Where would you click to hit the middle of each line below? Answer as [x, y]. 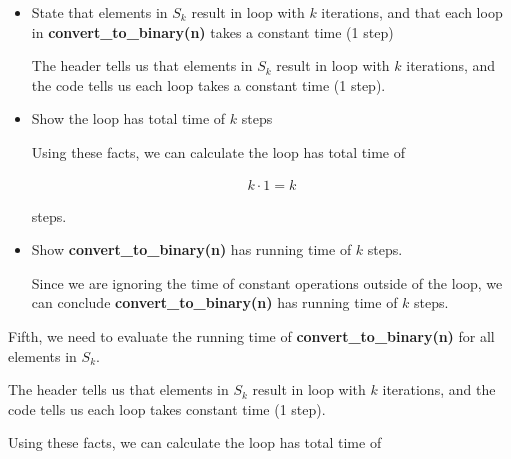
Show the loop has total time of [128, 118]
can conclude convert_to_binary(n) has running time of [214, 302]
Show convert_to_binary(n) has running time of [191, 249]
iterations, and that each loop [412, 12]
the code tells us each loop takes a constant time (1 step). [208, 84]
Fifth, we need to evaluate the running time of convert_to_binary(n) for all [251, 335]
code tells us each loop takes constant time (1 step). [167, 408]
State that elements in [99, 12]
